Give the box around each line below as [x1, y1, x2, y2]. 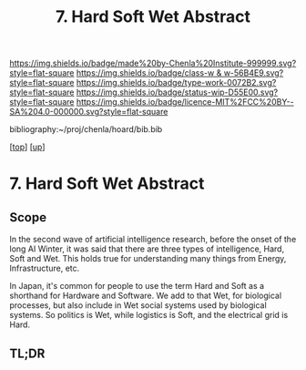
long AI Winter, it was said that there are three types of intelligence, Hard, [9, 243, 285, 254]
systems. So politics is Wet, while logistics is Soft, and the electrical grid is [9, 310, 289, 321]
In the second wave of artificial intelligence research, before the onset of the [9, 234, 297, 245]
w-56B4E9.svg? [223, 67, 284, 78]
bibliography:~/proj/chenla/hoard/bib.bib [9, 124, 163, 135]
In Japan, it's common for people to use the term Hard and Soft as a [9, 281, 265, 292]
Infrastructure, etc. [9, 262, 80, 274]
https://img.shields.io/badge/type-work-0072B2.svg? [76, 77, 277, 88]
